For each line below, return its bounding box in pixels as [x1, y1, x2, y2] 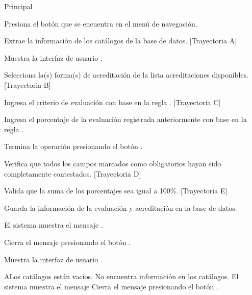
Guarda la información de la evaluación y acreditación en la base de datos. [4, 202, 237, 213]
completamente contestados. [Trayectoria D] [4, 168, 141, 179]
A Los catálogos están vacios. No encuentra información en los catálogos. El [4, 271, 239, 282]
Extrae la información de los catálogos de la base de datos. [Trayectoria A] [4, 35, 237, 46]
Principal [4, 1, 33, 11]
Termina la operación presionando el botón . [4, 141, 143, 152]
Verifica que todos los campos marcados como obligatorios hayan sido [4, 158, 221, 168]
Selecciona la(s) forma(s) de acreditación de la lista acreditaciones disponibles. [4, 69, 248, 80]
